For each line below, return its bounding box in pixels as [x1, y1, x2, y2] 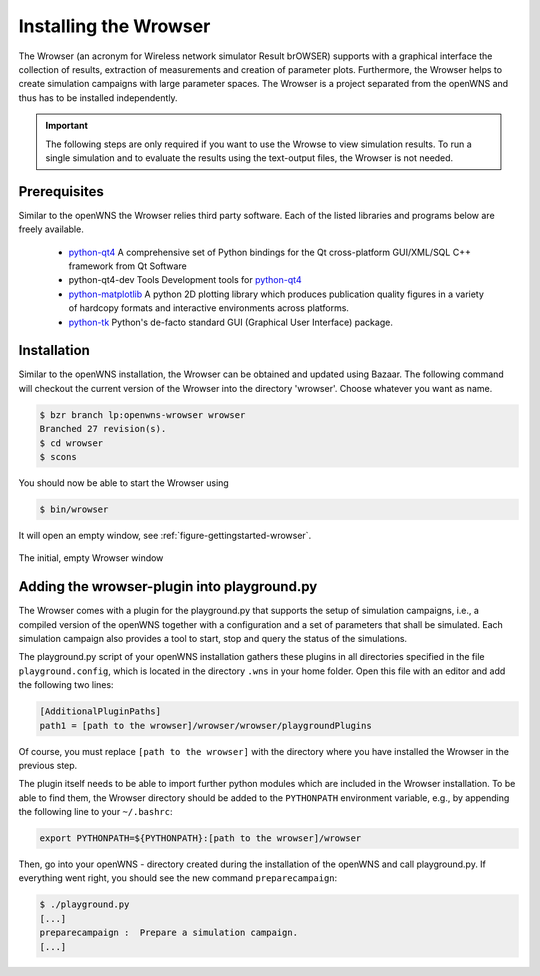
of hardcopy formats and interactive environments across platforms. [68, 302, 350, 314]
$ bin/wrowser [39, 503, 109, 515]
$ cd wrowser [39, 437, 104, 449]
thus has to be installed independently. [18, 91, 179, 104]
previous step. [18, 759, 78, 771]
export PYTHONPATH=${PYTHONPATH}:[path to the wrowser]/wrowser [39, 833, 362, 844]
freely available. [18, 223, 84, 235]
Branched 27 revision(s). [39, 423, 167, 435]
